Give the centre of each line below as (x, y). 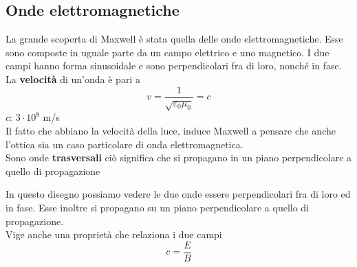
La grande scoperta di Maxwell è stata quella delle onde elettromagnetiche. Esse (174, 39)
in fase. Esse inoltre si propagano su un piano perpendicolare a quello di (157, 207)
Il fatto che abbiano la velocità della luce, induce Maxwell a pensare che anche (171, 130)
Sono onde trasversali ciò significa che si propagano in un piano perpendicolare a (179, 158)
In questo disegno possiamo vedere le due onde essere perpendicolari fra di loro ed (178, 194)
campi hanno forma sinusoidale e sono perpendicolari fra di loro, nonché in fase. (174, 66)
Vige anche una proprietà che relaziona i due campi (114, 234)
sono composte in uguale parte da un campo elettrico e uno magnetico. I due (167, 52)
